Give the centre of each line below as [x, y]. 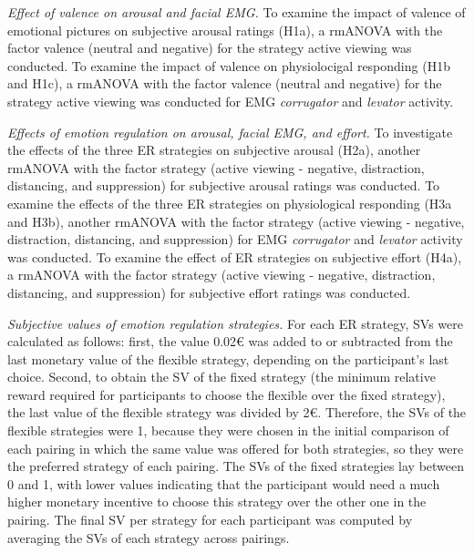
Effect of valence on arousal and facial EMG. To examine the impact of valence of [237, 12]
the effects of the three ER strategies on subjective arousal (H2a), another [214, 150]
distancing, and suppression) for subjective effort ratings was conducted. [209, 292]
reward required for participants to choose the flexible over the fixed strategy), [227, 394]
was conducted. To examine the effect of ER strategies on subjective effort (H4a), [235, 256]
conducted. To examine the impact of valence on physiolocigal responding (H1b [229, 65]
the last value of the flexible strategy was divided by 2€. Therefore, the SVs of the [237, 412]
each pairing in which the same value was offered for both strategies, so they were [236, 448]
